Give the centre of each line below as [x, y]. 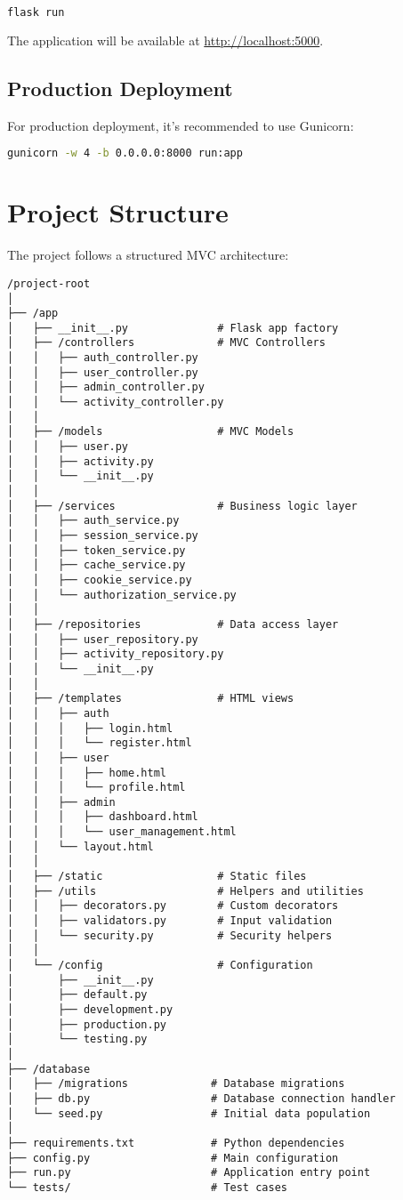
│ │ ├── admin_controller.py [106, 387]
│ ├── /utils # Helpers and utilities [185, 891]
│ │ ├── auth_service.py [93, 521]
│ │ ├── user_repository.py [103, 639]
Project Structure [118, 212]
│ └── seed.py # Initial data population [189, 1113]
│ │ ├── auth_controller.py [103, 358]
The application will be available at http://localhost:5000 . [165, 40]
